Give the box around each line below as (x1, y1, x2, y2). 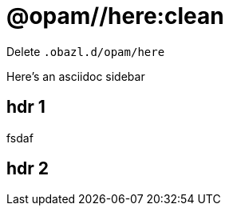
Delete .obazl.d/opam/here (6, 44, 165, 58)
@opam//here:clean (6, 2, 224, 30)
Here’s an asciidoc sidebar (6, 69, 145, 83)
